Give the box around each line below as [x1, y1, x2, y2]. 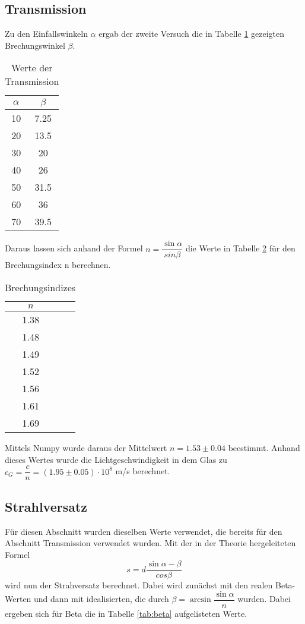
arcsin [189, 595, 211, 604]
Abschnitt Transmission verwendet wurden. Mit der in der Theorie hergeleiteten [5, 537, 296, 549]
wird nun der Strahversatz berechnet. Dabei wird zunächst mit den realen [5, 579, 273, 591]
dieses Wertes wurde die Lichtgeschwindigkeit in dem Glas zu [5, 453, 227, 465]
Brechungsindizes [5, 281, 76, 295]
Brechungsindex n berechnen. [5, 259, 111, 271]
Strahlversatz [5, 497, 88, 515]
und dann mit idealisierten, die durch [34, 593, 169, 605]
